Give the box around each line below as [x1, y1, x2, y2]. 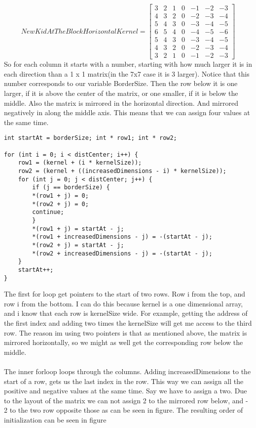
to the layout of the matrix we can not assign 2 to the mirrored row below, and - [4, 395, 248, 405]
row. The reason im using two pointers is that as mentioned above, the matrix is [4, 327, 247, 338]
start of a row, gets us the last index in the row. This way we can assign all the [4, 376, 244, 386]
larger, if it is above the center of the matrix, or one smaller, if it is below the [4, 88, 238, 98]
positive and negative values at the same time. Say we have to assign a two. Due [4, 385, 247, 396]
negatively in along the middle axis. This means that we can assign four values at [4, 107, 250, 118]
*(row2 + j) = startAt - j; [32, 241, 124, 249]
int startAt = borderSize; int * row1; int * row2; [4, 134, 177, 142]
